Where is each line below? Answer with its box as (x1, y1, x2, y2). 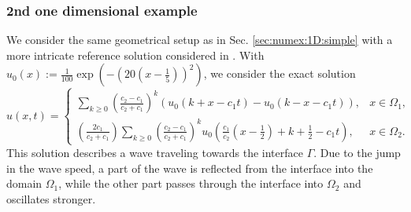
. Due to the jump (313, 144, 401, 160)
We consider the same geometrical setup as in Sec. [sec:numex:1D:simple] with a (6, 31, 393, 48)
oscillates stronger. (6, 190, 96, 207)
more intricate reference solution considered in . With (6, 46, 265, 63)
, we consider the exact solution (203, 65, 356, 82)
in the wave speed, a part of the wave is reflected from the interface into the (6, 159, 373, 176)
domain (6, 175, 43, 192)
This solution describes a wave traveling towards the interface (6, 144, 303, 160)
